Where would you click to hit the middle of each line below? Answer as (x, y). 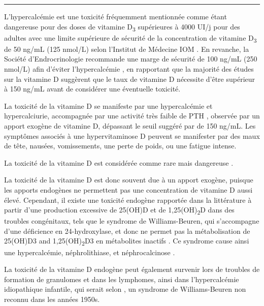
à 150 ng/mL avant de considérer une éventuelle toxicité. (92, 89)
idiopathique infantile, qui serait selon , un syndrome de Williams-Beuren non (125, 289)
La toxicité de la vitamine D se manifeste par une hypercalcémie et (108, 105)
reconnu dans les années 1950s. (52, 299)
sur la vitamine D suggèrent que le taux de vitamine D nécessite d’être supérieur (130, 79)
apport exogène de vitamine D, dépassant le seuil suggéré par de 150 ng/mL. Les (130, 126)
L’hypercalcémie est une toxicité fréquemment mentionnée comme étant (115, 16)
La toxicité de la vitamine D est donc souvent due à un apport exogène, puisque (129, 180)
